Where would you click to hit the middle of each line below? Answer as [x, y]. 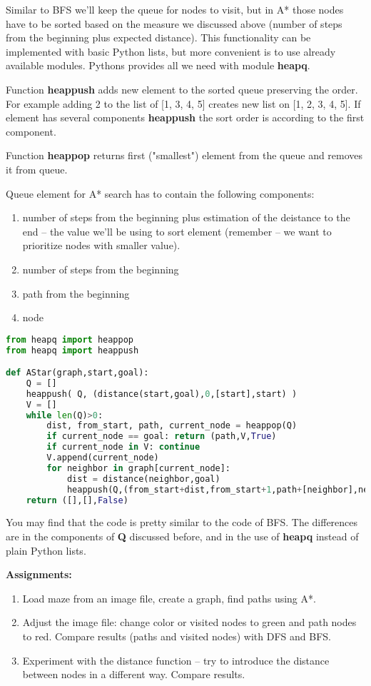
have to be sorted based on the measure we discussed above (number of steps [174, 23]
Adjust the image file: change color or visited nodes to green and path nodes [189, 622]
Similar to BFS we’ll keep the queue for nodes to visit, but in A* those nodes [175, 9]
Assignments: [39, 574]
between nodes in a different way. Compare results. [134, 674]
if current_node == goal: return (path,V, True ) [162, 437]
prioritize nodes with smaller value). [101, 245]
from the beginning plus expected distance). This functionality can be [158, 37]
